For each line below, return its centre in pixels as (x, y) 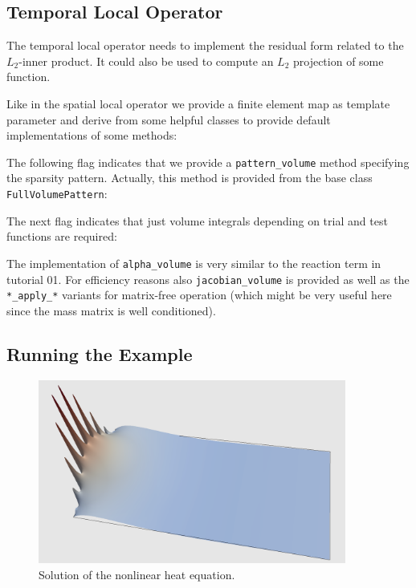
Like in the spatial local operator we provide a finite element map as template (198, 103)
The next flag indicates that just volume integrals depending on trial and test (197, 220)
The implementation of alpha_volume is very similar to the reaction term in (194, 263)
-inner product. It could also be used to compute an (146, 61)
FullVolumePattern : (57, 194)
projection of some (338, 61)
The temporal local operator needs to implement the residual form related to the (205, 45)
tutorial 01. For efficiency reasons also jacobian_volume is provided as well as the (208, 279)
